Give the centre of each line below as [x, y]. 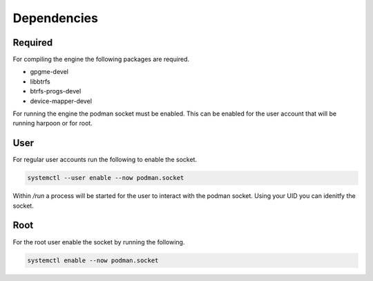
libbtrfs [40, 81]
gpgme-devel [49, 72]
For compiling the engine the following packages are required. [101, 60]
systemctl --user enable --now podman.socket [106, 178]
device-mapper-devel [61, 101]
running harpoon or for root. [52, 123]
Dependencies [55, 18]
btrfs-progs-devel [56, 91]
